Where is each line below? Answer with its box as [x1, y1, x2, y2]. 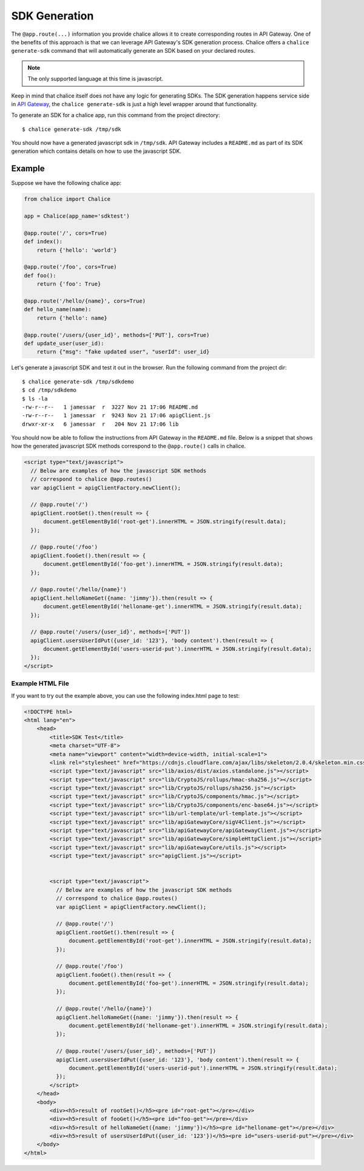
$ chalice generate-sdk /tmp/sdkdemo [22, 378, 135, 385]
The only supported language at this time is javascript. [27, 75, 164, 82]
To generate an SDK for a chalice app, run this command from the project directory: [11, 112, 220, 119]
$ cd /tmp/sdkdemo [22, 387, 77, 394]
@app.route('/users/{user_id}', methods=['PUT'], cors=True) [24, 331, 210, 338]
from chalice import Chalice [24, 196, 111, 203]
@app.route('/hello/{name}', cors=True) [24, 298, 146, 304]
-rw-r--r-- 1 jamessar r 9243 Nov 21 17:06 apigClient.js [22, 412, 211, 419]
